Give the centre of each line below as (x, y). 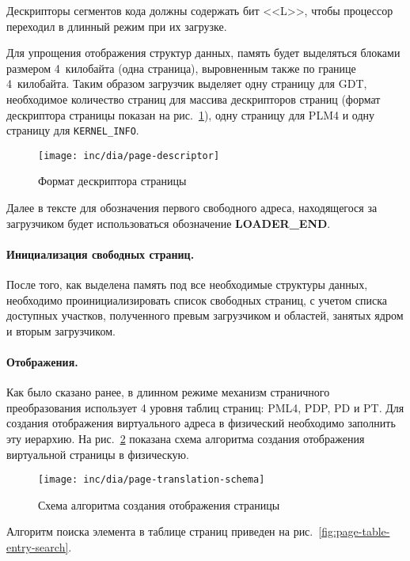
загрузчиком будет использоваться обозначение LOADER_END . (169, 223)
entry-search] (38, 547)
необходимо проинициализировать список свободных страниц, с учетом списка (197, 299)
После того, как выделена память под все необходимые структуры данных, (187, 284)
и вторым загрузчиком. (61, 330)
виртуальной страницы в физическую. (98, 454)
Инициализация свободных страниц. (101, 254)
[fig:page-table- (354, 531)
